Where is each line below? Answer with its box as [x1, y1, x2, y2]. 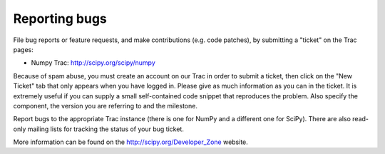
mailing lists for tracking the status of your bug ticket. [27, 125, 185, 133]
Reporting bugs [13, 11, 107, 26]
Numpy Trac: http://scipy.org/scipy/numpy [31, 58, 156, 67]
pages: [13, 45, 34, 53]
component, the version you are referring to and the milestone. [13, 101, 197, 110]
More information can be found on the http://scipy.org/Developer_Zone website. [13, 138, 249, 146]
